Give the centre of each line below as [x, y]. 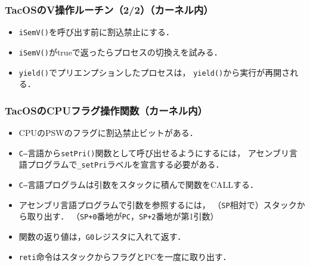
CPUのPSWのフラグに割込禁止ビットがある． [108, 132]
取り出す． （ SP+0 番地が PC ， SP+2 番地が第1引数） [123, 216]
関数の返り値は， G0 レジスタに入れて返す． [102, 236]
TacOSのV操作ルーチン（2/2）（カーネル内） [109, 9]
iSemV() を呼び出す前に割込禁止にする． [97, 32]
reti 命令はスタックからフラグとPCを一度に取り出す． [125, 256]
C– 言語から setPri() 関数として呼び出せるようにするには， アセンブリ [154, 152]
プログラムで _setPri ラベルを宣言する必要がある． [125, 164]
